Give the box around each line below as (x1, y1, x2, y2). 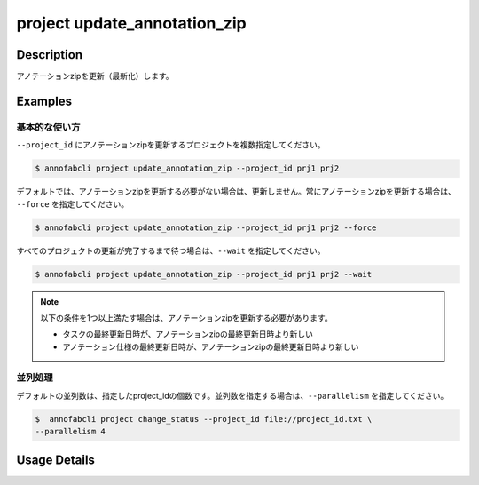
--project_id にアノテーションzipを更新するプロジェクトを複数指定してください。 (16, 139, 326, 150)
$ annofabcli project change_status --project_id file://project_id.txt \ (35, 414, 373, 424)
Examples (16, 93, 73, 108)
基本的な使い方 (16, 121, 81, 133)
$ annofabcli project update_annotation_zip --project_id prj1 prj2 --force (35, 222, 377, 233)
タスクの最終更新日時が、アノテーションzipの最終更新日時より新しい (62, 329, 314, 339)
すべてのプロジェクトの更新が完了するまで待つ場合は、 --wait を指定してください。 (16, 245, 326, 256)
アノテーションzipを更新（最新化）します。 (16, 71, 174, 82)
